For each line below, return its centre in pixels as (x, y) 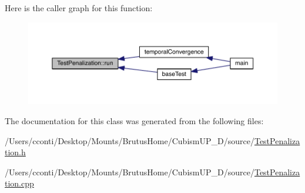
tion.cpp (19, 183)
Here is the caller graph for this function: (79, 8)
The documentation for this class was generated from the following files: (134, 121)
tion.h (15, 152)
